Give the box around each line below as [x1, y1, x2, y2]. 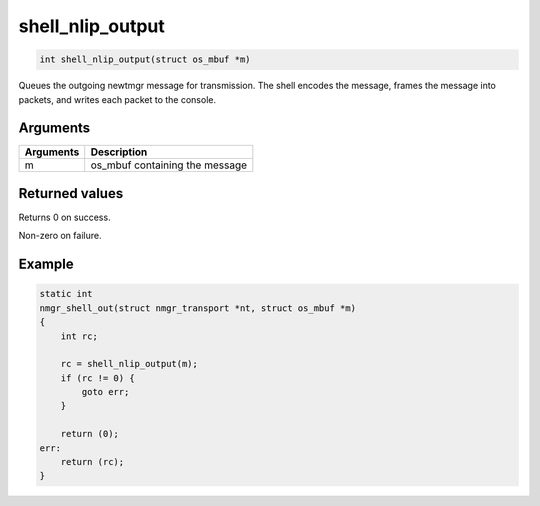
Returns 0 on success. [18, 211, 111, 223]
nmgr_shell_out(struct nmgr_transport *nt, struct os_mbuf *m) [39, 302, 357, 314]
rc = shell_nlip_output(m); [60, 358, 199, 370]
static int [39, 288, 93, 300]
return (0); [60, 428, 120, 440]
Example [18, 256, 74, 273]
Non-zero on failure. [18, 230, 102, 242]
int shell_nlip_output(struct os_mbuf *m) [39, 54, 251, 65]
